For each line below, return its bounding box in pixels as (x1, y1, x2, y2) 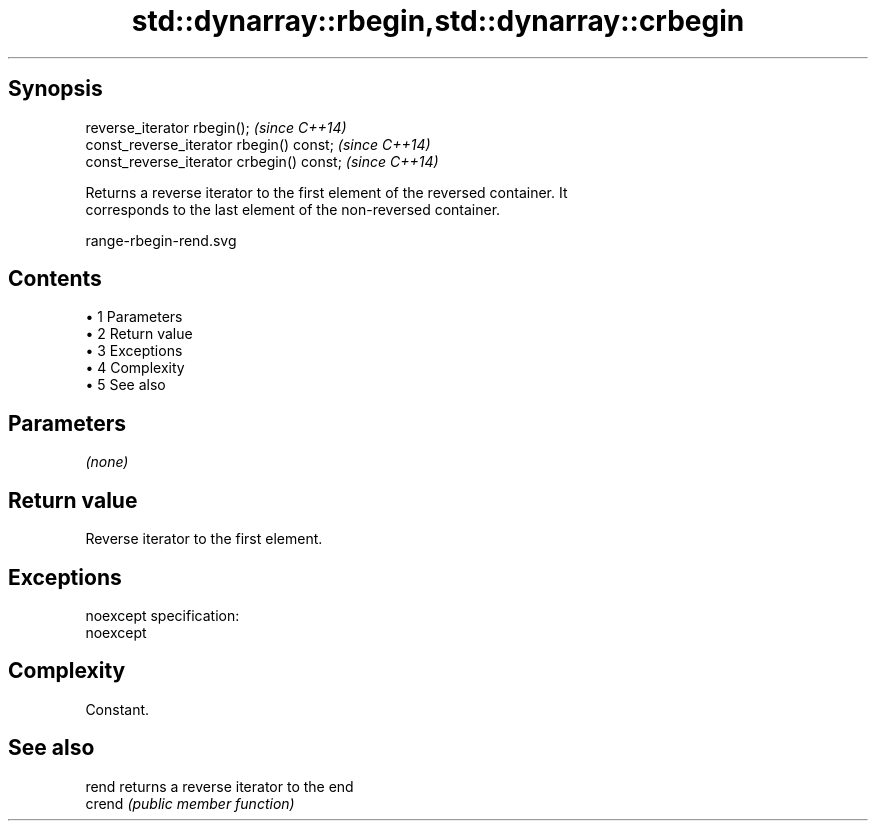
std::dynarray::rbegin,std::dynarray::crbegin (131, 4, 745, 38)
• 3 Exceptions (85, 342, 183, 360)
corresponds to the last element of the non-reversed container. (85, 200, 501, 218)
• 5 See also (85, 376, 166, 394)
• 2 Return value (85, 325, 193, 343)
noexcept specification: (85, 606, 240, 624)
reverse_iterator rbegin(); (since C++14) (85, 118, 347, 136)
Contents (8, 266, 102, 292)
